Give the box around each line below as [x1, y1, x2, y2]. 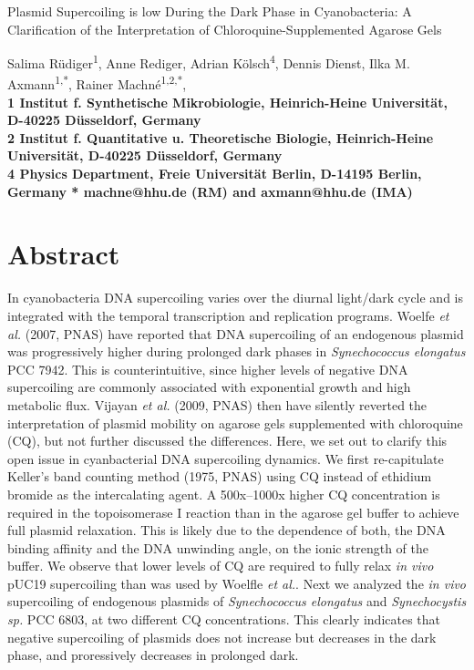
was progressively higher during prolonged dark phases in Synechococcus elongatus [7, 342, 466, 361]
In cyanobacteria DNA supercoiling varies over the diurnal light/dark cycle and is [7, 288, 464, 307]
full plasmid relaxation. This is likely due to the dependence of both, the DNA [7, 521, 446, 540]
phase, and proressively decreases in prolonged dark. [7, 645, 299, 665]
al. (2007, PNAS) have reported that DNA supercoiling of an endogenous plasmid [7, 324, 464, 343]
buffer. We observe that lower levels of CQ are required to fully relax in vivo [7, 556, 434, 575]
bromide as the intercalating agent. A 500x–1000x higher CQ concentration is [7, 484, 440, 503]
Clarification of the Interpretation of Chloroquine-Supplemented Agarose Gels [7, 19, 442, 38]
